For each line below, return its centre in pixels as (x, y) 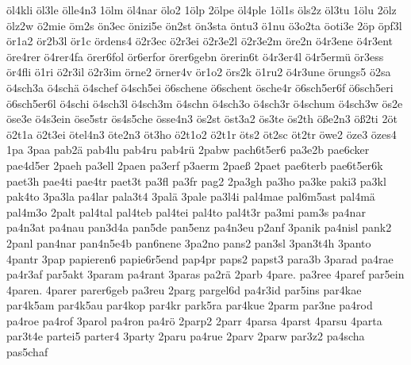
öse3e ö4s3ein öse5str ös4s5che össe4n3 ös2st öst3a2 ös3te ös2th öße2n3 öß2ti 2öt (202, 119)
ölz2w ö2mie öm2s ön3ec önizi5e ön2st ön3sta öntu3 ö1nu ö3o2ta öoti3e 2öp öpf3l (204, 25)
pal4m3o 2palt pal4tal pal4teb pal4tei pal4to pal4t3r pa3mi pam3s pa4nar (186, 211)
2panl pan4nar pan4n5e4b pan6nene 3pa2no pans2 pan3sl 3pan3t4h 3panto (189, 242)
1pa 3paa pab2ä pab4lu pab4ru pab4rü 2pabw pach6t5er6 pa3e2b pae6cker (188, 150)
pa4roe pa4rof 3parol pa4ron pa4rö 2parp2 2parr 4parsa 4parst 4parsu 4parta (194, 320)
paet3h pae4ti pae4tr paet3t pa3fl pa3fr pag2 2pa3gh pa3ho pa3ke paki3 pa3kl (196, 181)
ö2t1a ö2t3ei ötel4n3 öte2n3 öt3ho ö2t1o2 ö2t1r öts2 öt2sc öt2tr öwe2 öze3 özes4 (202, 134)
